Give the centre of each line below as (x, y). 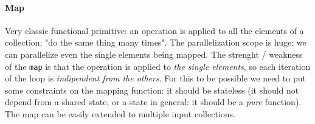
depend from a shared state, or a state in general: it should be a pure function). (153, 102)
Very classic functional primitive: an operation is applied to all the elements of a (154, 30)
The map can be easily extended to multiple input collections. (120, 114)
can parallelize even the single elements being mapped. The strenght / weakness (154, 54)
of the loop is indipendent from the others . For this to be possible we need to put (155, 78)
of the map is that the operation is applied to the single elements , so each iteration (158, 66)
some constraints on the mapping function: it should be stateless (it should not (152, 90)
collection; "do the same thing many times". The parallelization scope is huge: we (156, 42)
